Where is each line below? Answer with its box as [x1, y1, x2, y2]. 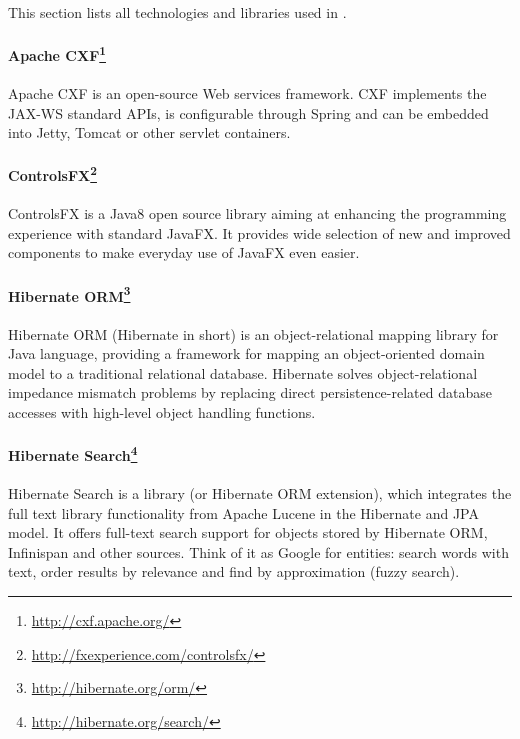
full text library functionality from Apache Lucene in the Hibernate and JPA [8, 502, 479, 523]
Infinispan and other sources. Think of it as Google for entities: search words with [8, 541, 509, 562]
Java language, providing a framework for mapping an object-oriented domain [8, 343, 485, 364]
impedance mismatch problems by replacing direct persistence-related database [8, 382, 492, 403]
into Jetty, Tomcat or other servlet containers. [8, 122, 291, 143]
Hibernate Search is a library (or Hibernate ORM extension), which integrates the [8, 482, 512, 503]
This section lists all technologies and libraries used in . [8, 2, 347, 22]
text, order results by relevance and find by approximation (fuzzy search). [8, 561, 460, 582]
